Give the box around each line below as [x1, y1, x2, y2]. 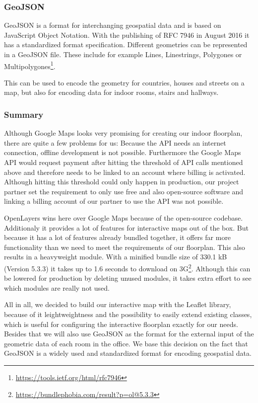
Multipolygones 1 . [4, 59, 56, 71]
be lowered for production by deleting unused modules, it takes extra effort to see [4, 273, 252, 283]
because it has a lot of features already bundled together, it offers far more [4, 232, 231, 242]
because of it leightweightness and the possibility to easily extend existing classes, [4, 309, 252, 319]
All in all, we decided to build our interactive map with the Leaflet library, [4, 299, 231, 310]
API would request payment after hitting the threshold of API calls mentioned [4, 157, 243, 167]
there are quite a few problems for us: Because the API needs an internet [4, 137, 226, 148]
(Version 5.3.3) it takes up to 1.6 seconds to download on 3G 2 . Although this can [4, 261, 251, 273]
